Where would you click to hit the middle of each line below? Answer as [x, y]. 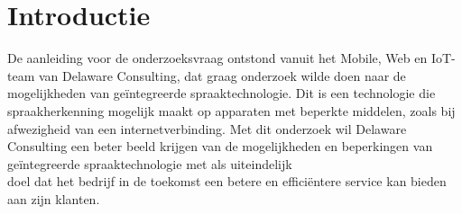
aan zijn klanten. [54, 198]
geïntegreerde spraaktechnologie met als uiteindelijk [150, 163]
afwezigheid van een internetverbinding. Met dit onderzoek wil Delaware [207, 128]
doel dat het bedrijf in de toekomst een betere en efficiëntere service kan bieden [227, 181]
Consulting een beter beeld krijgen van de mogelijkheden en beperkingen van [220, 146]
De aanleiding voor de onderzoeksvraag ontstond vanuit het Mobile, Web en [217, 58]
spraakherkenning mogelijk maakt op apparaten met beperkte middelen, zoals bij [231, 110]
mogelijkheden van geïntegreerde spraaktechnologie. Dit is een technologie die [222, 93]
